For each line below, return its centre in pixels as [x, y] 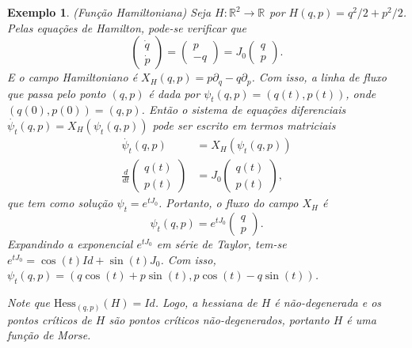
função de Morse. [49, 335]
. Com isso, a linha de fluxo [319, 77]
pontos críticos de [50, 319]
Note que [29, 303]
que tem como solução [60, 203]
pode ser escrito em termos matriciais [244, 125]
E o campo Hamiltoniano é [72, 77]
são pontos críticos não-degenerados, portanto [219, 319]
